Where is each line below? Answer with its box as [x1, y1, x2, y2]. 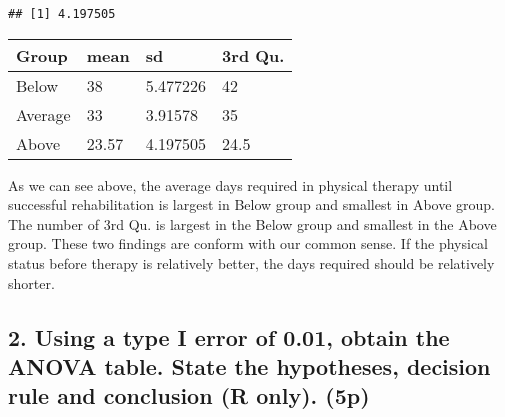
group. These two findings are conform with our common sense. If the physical [8, 233, 489, 254]
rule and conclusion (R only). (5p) [8, 380, 370, 411]
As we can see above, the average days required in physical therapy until [8, 174, 453, 195]
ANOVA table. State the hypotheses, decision [8, 351, 491, 381]
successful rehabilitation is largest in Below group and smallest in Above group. [8, 194, 496, 215]
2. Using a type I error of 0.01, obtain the [8, 321, 450, 352]
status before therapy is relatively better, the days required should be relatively [8, 253, 495, 274]
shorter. [8, 272, 55, 293]
